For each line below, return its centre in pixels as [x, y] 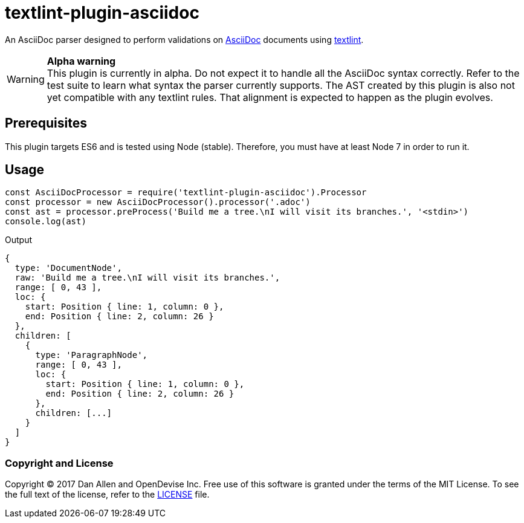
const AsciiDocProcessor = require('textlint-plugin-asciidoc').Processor [186, 193]
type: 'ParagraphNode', [92, 355]
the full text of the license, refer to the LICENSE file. [107, 495]
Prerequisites [46, 123]
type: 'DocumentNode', [68, 268]
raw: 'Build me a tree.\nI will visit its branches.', [147, 278]
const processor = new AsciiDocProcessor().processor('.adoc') [158, 202]
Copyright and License [59, 463]
